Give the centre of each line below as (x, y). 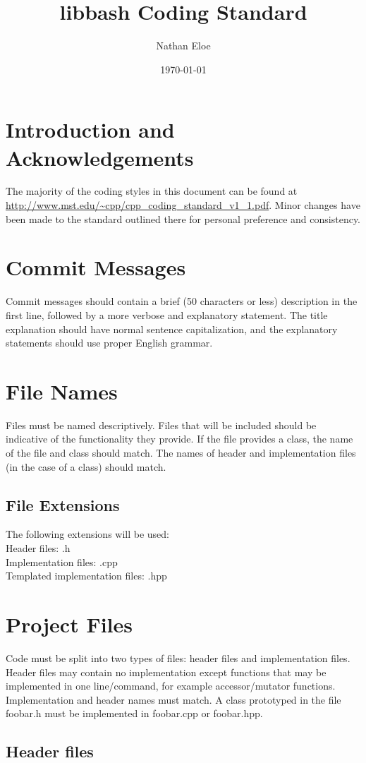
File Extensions (63, 504)
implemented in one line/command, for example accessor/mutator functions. (171, 686)
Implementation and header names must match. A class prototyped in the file (173, 699)
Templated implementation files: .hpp (86, 576)
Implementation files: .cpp (62, 561)
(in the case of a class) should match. (86, 466)
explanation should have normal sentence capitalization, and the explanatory (172, 329)
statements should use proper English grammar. (109, 343)
